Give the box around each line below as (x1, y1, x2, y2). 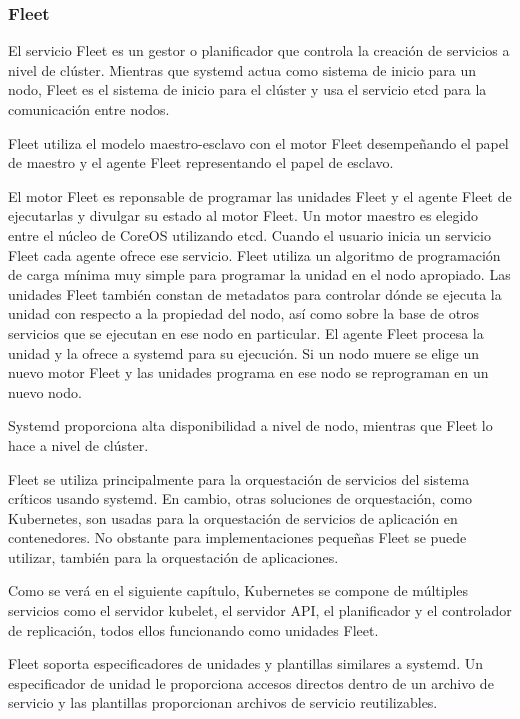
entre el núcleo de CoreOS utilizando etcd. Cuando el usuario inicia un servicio (8, 224, 491, 245)
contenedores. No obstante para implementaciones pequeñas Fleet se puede (8, 527, 467, 548)
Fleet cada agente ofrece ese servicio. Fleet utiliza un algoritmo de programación (8, 244, 501, 265)
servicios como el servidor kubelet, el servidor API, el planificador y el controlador (8, 600, 512, 621)
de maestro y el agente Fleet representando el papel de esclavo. (8, 152, 394, 173)
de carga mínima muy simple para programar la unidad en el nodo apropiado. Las (8, 264, 511, 285)
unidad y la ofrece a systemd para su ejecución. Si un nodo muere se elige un (8, 342, 479, 363)
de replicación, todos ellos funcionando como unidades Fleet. (8, 619, 379, 640)
